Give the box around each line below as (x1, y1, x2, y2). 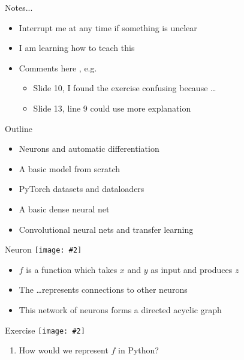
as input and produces (150, 263, 233, 275)
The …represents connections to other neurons (19, 283, 188, 296)
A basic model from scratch (19, 162, 121, 175)
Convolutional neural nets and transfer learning (19, 223, 194, 235)
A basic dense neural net (19, 202, 110, 215)
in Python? (118, 344, 159, 356)
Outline (5, 122, 32, 134)
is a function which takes (26, 263, 118, 275)
